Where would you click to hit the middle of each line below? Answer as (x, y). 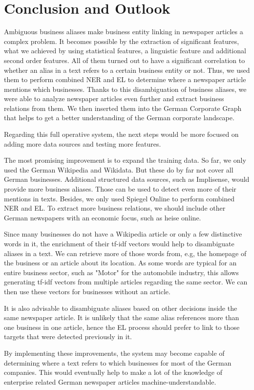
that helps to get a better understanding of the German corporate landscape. (119, 118)
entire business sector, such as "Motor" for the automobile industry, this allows (121, 272)
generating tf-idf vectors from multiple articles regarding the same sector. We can (126, 282)
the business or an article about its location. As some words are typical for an (120, 263)
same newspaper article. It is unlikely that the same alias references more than (122, 317)
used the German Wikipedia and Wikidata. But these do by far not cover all (119, 169)
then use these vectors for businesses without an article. (87, 291)
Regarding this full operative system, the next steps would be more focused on (121, 134)
